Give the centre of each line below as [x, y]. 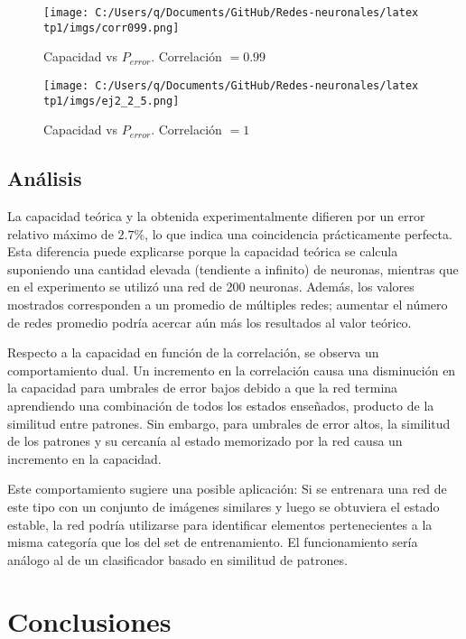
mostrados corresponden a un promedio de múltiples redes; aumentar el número [228, 304]
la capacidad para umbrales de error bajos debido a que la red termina [203, 388]
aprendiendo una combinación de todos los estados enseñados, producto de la [221, 405]
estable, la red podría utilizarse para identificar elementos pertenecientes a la [220, 524]
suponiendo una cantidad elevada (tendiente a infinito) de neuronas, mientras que [233, 269]
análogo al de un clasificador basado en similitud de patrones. [177, 559]
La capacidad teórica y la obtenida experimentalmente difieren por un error [216, 216]
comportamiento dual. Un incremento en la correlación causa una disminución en [232, 370]
